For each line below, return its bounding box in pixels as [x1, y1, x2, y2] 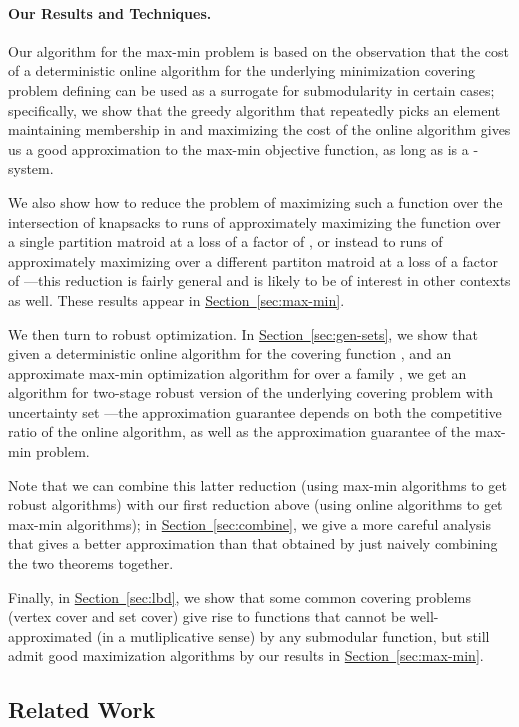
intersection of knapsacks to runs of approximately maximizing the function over [8, 211, 501, 232]
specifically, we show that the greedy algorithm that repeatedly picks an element [8, 99, 501, 120]
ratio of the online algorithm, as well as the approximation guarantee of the [8, 421, 471, 442]
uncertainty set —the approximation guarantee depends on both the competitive [8, 401, 502, 422]
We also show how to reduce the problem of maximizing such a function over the [8, 191, 503, 212]
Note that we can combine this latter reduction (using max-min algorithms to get [8, 474, 507, 495]
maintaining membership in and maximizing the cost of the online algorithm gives [8, 119, 511, 140]
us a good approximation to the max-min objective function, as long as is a [8, 138, 469, 159]
